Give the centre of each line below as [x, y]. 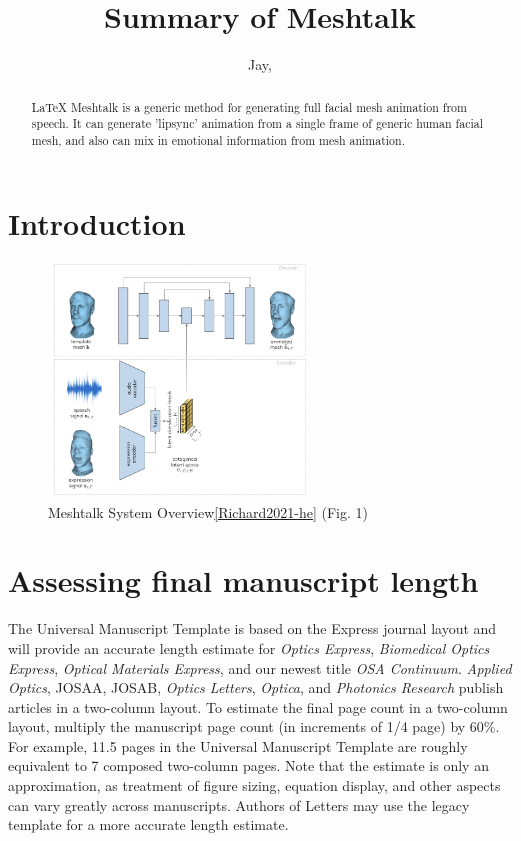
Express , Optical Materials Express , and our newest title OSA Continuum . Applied [260, 667]
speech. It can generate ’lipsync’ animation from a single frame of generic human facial [257, 123]
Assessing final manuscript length [243, 580]
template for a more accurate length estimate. [148, 824]
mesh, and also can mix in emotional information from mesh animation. [218, 139]
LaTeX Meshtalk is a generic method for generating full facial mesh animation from [249, 106]
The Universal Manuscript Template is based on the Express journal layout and [252, 628]
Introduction [97, 223]
